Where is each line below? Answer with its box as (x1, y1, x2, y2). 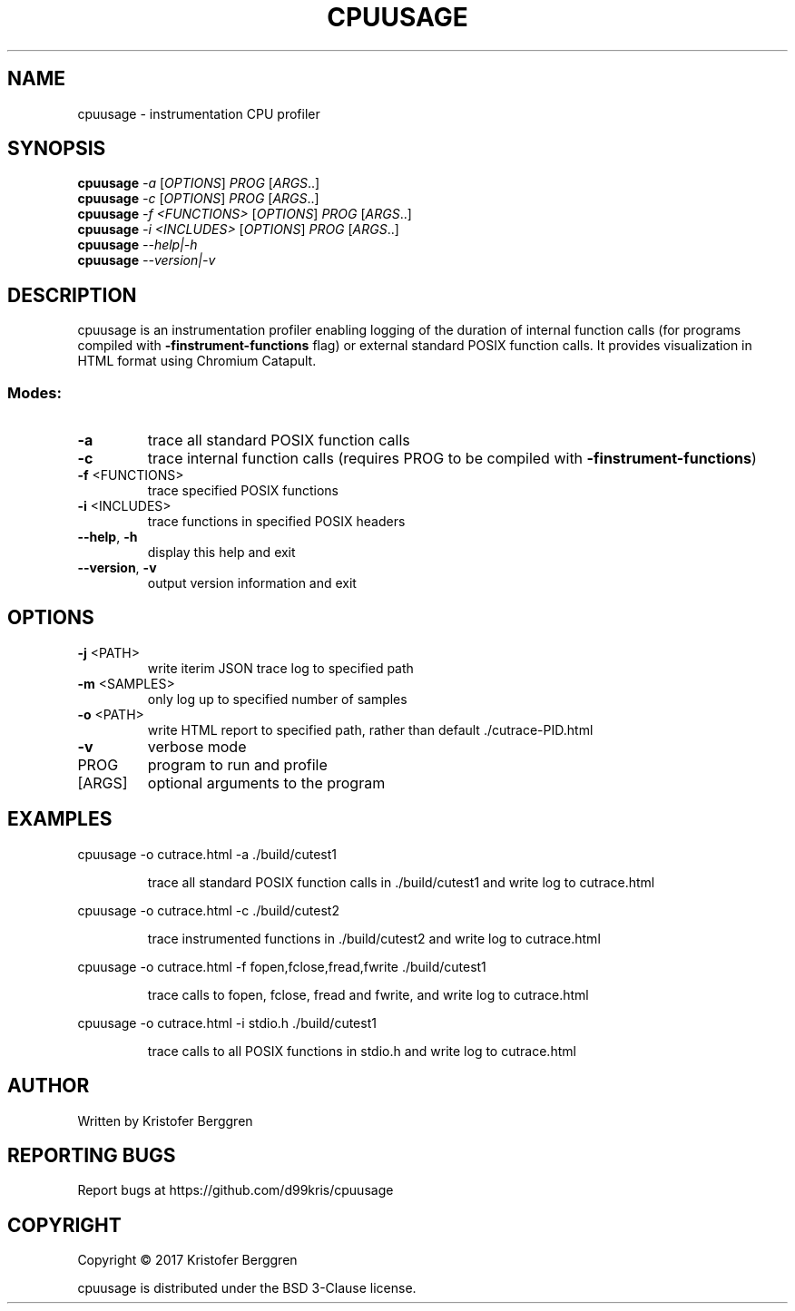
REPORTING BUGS (7, 1143, 176, 1167)
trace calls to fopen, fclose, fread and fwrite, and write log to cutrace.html (147, 986, 589, 1003)
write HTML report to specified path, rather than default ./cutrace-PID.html (147, 721, 594, 738)
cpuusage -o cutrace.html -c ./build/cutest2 (77, 902, 339, 918)
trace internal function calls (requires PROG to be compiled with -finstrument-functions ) (147, 449, 757, 468)
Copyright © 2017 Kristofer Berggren (77, 1252, 298, 1268)
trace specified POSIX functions (147, 483, 339, 499)
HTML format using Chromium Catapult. (77, 353, 317, 369)
